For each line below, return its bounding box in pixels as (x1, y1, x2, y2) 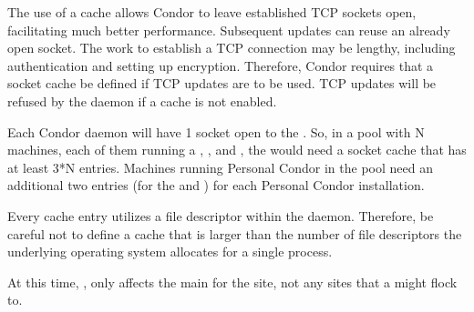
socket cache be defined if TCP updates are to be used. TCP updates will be (7, 74, 437, 93)
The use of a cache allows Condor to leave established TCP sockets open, (7, 3, 417, 21)
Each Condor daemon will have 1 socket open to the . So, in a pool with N (7, 122, 425, 141)
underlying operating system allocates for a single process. (7, 242, 333, 261)
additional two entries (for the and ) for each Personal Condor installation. (7, 176, 425, 195)
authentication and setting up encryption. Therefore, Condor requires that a (7, 55, 434, 75)
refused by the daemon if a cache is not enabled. (7, 91, 277, 110)
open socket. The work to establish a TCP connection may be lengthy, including (7, 38, 456, 57)
